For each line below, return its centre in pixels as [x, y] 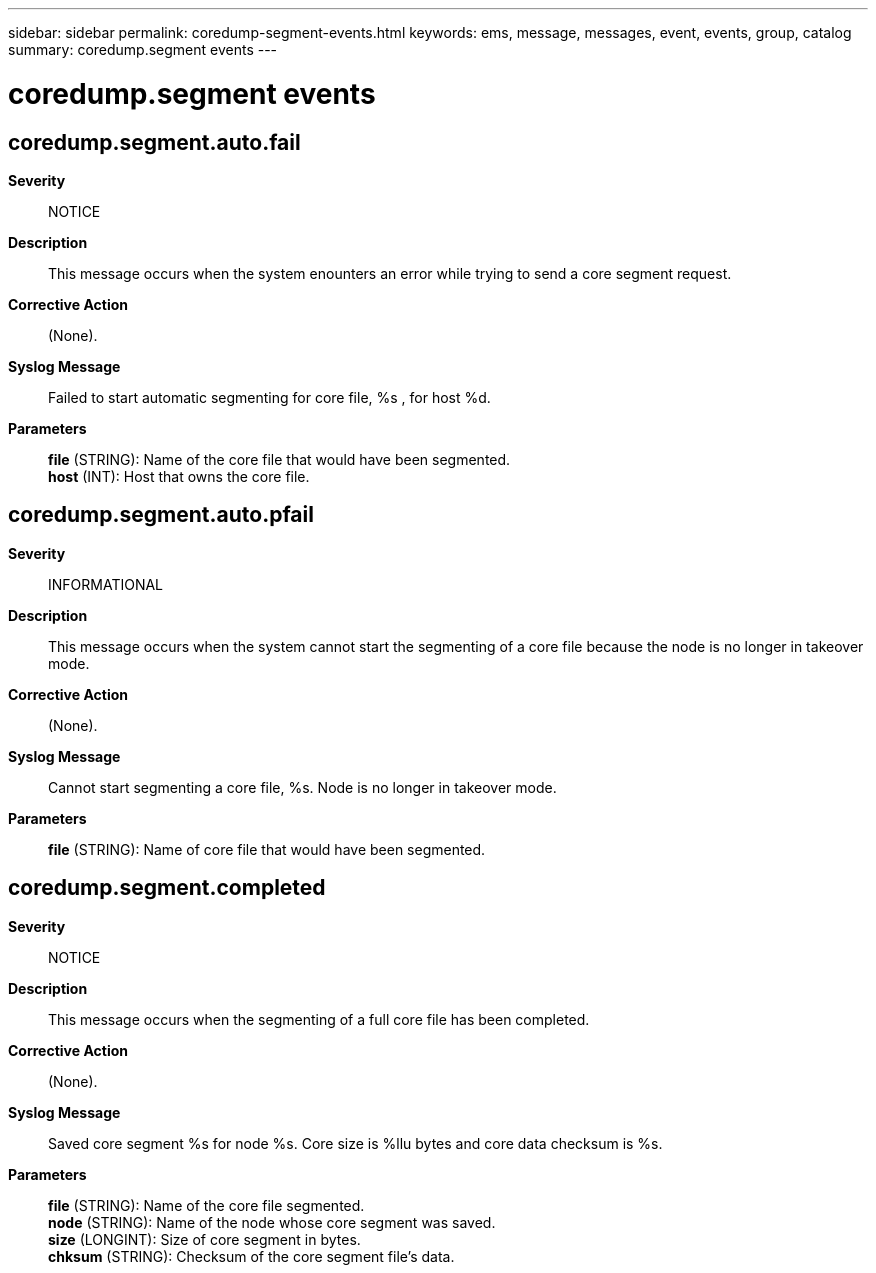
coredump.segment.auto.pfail [161, 515]
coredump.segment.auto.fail [154, 142]
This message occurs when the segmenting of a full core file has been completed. [319, 1019]
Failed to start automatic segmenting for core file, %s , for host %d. [269, 397]
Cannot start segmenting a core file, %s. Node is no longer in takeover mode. [302, 787]
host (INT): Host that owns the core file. [179, 476]
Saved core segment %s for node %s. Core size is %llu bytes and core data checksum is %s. [355, 1143]
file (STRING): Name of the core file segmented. [206, 1205]
